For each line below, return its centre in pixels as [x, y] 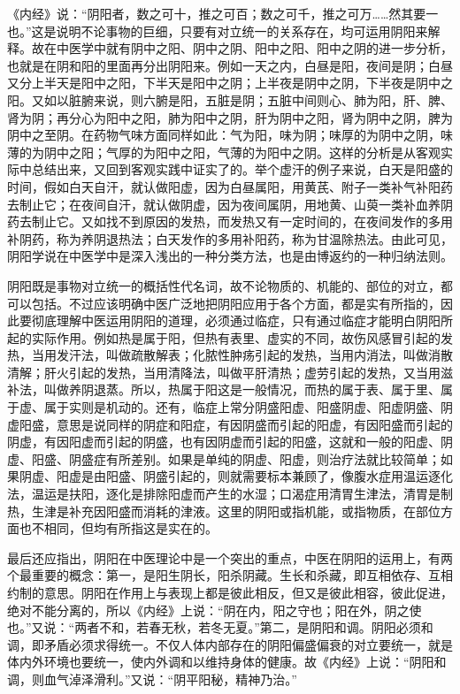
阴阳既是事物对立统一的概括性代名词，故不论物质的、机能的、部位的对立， [224, 285]
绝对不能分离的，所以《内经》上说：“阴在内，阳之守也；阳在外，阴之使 [215, 610]
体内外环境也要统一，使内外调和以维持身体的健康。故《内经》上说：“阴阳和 [227, 662]
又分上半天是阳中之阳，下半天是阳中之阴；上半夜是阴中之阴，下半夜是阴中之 [230, 83]
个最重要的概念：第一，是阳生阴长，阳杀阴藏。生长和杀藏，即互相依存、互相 [230, 575]
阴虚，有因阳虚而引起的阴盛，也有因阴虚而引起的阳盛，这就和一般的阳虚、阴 [230, 442]
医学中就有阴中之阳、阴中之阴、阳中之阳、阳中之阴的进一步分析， [261, 48]
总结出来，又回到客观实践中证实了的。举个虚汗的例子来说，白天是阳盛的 [242, 169]
